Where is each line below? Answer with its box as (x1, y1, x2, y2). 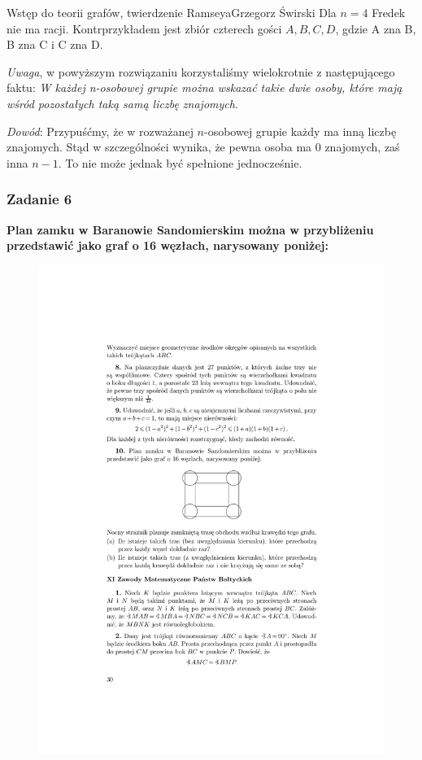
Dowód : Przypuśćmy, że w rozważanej (7, 122, 194, 139)
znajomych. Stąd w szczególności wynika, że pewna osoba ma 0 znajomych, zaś (7, 138, 400, 155)
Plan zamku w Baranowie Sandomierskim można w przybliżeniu (7, 221, 374, 238)
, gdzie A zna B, (335, 20, 416, 37)
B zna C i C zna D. (7, 36, 103, 53)
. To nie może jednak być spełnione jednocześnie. (58, 154, 302, 171)
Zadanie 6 (7, 189, 72, 209)
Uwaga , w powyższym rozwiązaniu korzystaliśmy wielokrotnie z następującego (7, 63, 395, 80)
